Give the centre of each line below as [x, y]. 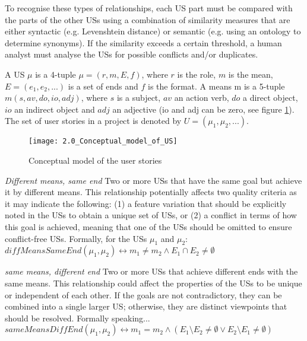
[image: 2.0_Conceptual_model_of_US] [103, 141]
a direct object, [270, 98]
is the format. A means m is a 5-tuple [216, 86]
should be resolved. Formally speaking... [77, 318]
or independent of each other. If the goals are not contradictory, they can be [143, 294]
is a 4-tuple [56, 74]
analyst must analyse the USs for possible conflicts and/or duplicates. [132, 54]
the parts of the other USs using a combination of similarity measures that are [148, 19]
